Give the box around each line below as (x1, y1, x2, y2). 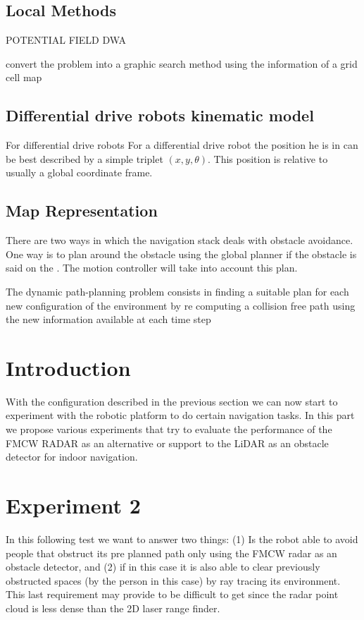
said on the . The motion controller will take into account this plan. (6, 260, 298, 275)
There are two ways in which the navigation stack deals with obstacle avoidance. (6, 233, 353, 248)
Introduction (6, 353, 131, 382)
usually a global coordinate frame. (6, 165, 153, 180)
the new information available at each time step (6, 312, 211, 327)
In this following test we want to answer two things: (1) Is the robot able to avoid (6, 531, 358, 546)
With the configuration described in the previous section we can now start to (6, 394, 338, 408)
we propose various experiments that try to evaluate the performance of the (6, 422, 332, 437)
